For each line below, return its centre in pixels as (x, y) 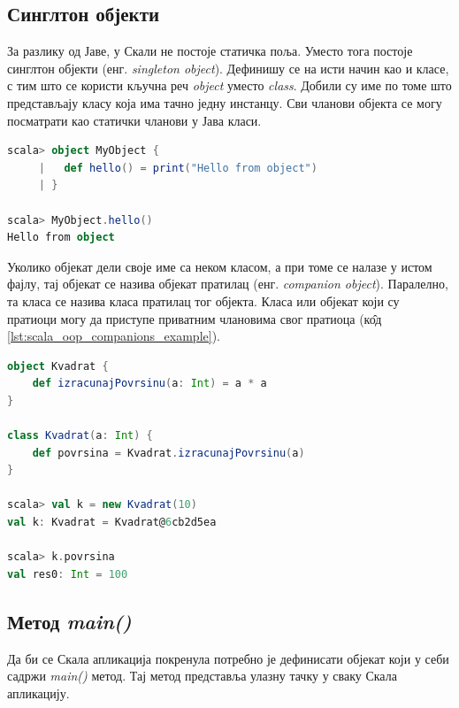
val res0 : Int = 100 (68, 574)
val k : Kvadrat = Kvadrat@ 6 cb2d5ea (112, 523)
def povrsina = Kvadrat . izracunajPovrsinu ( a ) (168, 453)
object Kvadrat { (58, 366)
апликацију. (38, 693)
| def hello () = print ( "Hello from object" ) (178, 168)
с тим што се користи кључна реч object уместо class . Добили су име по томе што (229, 85)
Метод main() (69, 621)
